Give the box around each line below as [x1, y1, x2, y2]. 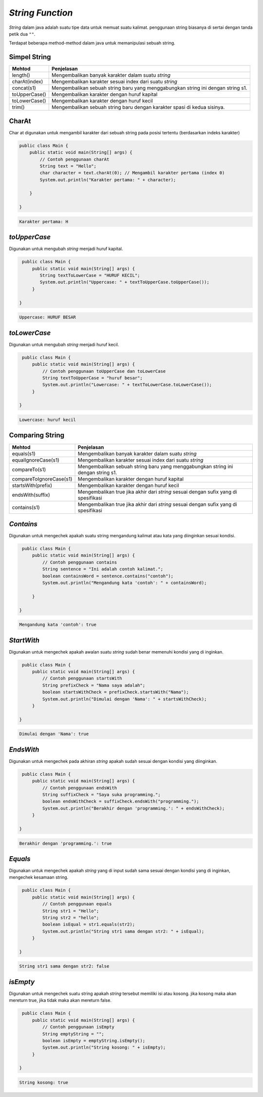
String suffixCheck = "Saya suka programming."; [42, 792, 161, 797]
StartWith [9, 636, 40, 644]
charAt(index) [12, 78, 43, 85]
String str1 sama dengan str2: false [19, 964, 110, 969]
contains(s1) [12, 504, 40, 510]
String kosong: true [19, 1080, 68, 1085]
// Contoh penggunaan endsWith [42, 785, 117, 791]
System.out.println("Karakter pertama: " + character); [39, 177, 176, 183]
